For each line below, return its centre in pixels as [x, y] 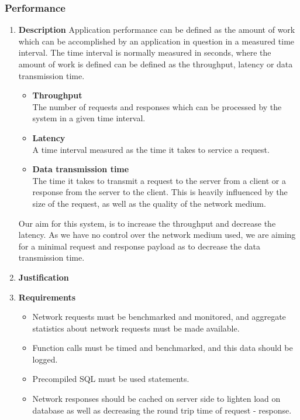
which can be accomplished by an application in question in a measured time [156, 41]
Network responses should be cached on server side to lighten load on [156, 399]
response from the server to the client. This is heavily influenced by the [160, 192]
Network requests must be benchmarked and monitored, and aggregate [159, 317]
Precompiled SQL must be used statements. [111, 379]
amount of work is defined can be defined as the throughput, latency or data [156, 64]
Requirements [47, 297]
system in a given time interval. [89, 118]
